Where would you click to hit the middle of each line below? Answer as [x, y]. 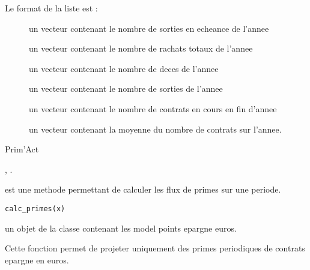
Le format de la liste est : [51, 8]
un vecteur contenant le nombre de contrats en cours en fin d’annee [153, 108]
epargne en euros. [37, 259]
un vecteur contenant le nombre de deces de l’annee [124, 68]
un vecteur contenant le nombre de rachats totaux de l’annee [141, 48]
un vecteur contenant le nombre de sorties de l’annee [126, 88]
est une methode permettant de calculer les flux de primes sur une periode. [143, 189]
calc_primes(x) [35, 208]
